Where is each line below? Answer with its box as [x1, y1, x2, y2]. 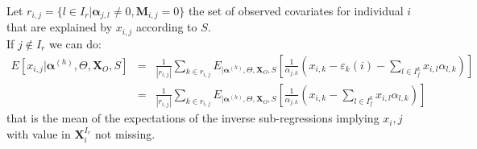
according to [136, 19, 197, 35]
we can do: [48, 35, 102, 52]
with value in [6, 125, 71, 142]
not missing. [95, 125, 156, 142]
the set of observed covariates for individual [188, 2, 404, 19]
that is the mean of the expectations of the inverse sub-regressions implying [6, 110, 380, 126]
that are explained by [6, 19, 113, 35]
